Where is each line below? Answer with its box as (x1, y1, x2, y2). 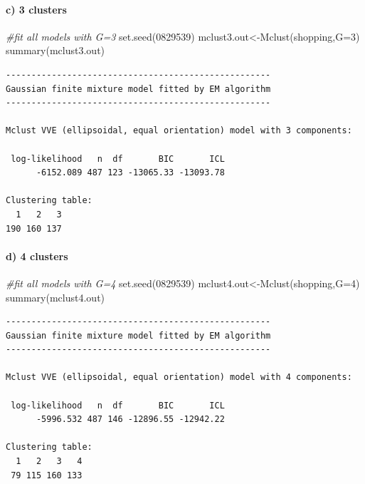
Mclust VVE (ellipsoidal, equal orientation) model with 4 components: (6, 372, 352, 383)
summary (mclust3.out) (6, 43, 105, 58)
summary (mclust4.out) (6, 289, 105, 304)
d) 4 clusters (6, 248, 68, 263)
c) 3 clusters (6, 1, 67, 16)
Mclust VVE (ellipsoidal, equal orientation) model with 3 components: (6, 125, 352, 136)
